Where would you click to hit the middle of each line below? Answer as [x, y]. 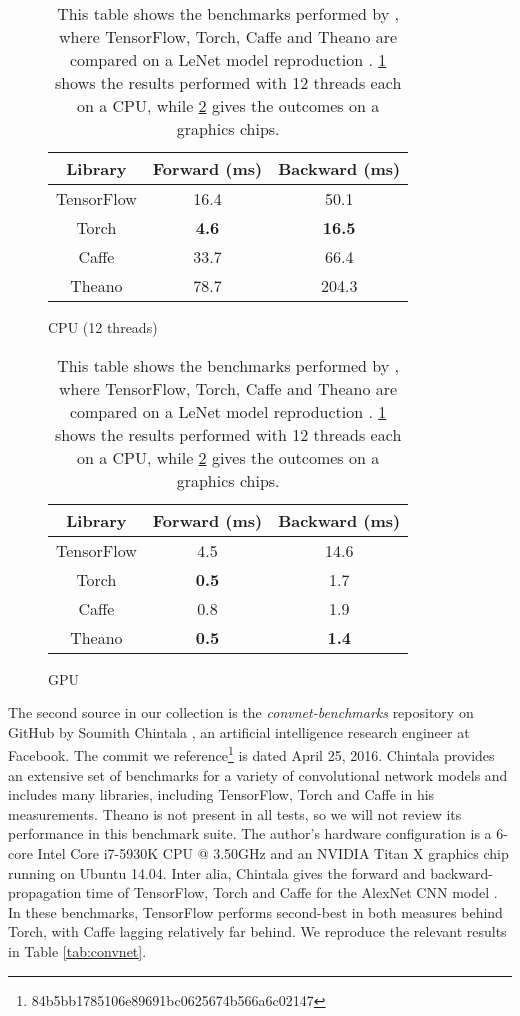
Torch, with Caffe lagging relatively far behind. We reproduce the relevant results [257, 931]
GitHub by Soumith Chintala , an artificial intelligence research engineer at [239, 731]
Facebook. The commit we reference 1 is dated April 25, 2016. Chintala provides [251, 754]
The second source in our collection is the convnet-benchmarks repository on [241, 712]
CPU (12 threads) [103, 327]
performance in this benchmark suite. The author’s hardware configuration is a [250, 833]
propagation [45, 892]
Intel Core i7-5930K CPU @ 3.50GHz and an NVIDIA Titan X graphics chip [273, 853]
